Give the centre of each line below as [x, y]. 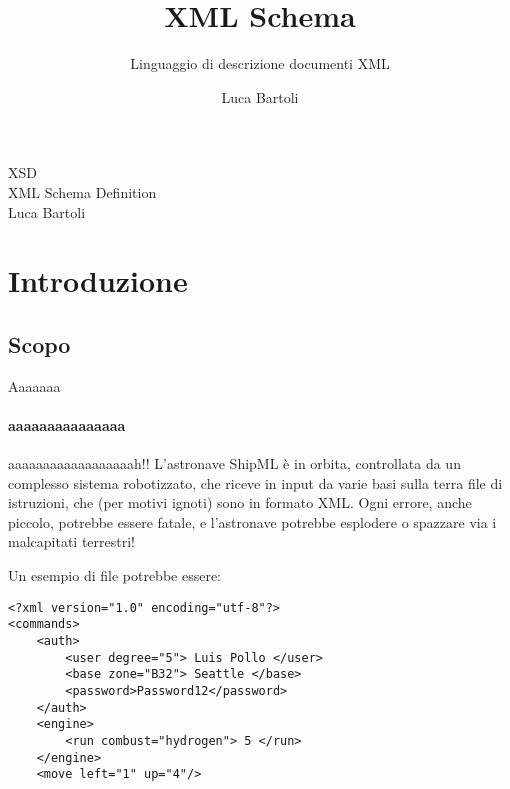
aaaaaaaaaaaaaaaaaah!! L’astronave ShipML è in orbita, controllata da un [234, 463]
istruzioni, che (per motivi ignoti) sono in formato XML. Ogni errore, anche [240, 502]
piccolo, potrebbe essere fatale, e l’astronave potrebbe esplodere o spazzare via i [252, 521]
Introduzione [98, 280]
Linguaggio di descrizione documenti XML [260, 63]
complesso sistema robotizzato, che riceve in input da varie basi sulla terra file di [255, 482]
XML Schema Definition [82, 191]
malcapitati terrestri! [71, 541]
